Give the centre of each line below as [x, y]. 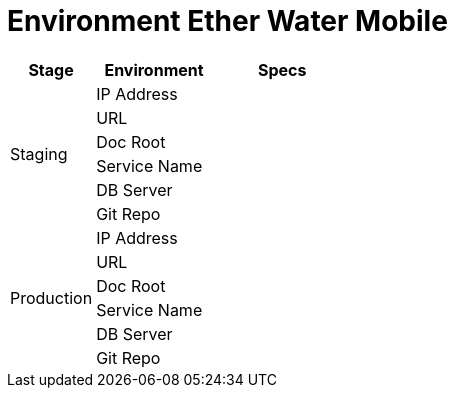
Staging [39, 153]
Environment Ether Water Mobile [227, 21]
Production [51, 297]
